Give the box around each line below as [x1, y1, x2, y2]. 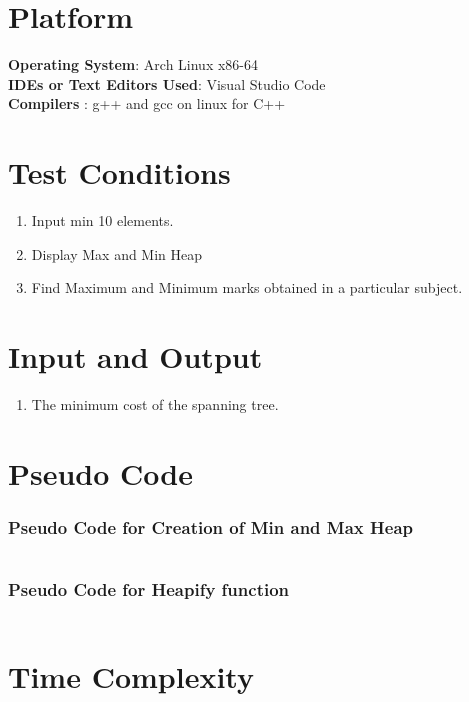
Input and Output [8, 336, 263, 376]
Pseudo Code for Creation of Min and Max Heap [8, 514, 413, 539]
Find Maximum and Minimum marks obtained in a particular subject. [31, 277, 463, 298]
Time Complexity [8, 655, 254, 696]
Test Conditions [8, 152, 231, 193]
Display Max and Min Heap [31, 243, 203, 264]
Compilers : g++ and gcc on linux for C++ [8, 93, 286, 114]
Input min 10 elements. [31, 210, 174, 231]
